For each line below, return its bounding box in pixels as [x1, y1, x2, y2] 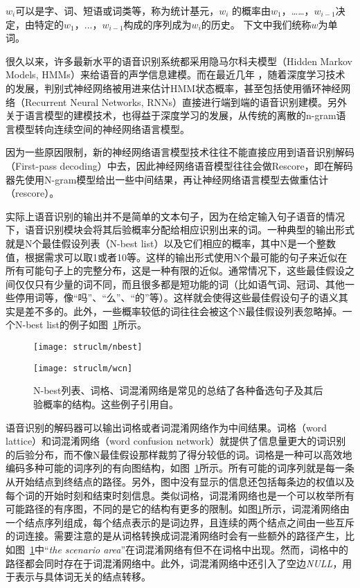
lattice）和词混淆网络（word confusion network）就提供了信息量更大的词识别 [6, 434, 346, 448]
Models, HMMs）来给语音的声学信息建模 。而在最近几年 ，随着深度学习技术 [6, 67, 345, 82]
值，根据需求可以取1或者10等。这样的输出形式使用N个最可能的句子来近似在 [6, 249, 348, 264]
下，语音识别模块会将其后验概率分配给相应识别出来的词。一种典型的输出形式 [6, 222, 354, 237]
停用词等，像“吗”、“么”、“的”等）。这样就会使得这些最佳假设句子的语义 [15, 290, 339, 305]
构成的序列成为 [123, 17, 192, 31]
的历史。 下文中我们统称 [201, 17, 312, 31]
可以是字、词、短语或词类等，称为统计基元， [15, 3, 219, 17]
